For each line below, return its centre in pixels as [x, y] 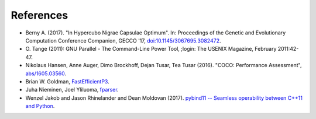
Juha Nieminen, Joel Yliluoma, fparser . [72, 90]
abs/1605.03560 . [46, 73]
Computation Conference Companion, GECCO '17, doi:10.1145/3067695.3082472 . [123, 40]
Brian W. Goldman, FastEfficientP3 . [67, 81]
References [39, 15]
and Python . [40, 106]
